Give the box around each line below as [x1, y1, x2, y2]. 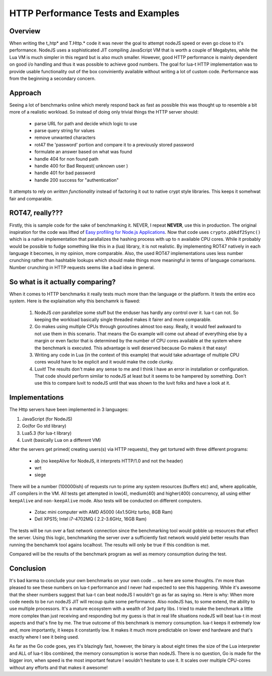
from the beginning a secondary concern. [9, 76, 96, 82]
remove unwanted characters [34, 134, 96, 141]
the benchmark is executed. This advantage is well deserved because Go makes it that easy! [34, 345, 227, 351]
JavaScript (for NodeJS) [22, 415, 73, 422]
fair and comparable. [9, 195, 53, 201]
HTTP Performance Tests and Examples [9, 8, 180, 19]
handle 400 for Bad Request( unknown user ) [34, 163, 128, 169]
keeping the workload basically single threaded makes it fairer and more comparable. [34, 316, 212, 323]
